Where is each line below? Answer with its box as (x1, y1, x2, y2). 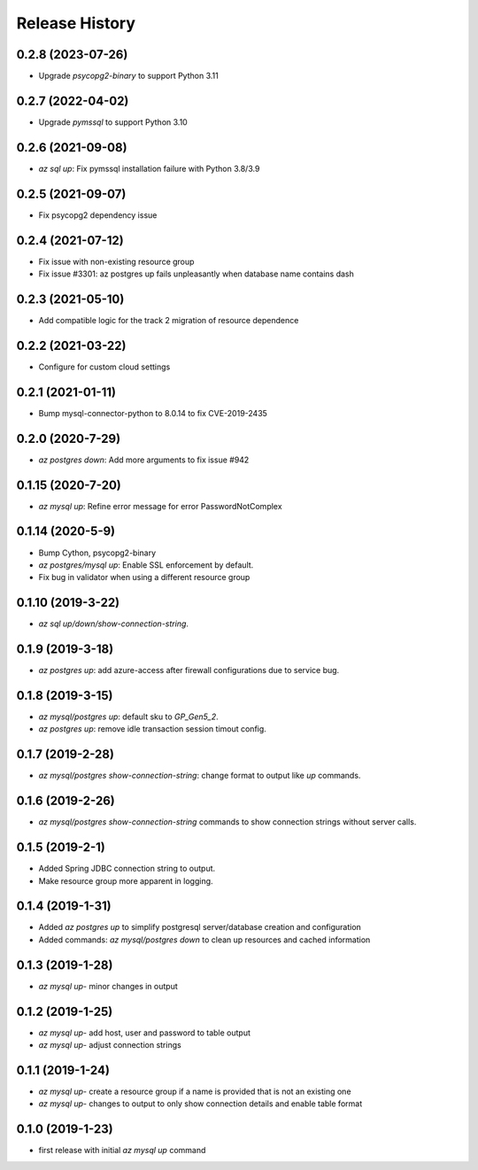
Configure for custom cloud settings (38, 361, 171, 372)
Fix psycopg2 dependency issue (38, 209, 158, 221)
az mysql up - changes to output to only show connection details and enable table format (38, 1098, 363, 1109)
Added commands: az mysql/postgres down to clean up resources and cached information (38, 934, 371, 945)
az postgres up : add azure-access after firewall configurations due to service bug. (38, 665, 340, 676)
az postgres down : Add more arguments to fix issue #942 (38, 454, 250, 465)
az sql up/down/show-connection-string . (38, 618, 189, 629)
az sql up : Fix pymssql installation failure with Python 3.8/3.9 (38, 163, 260, 174)
